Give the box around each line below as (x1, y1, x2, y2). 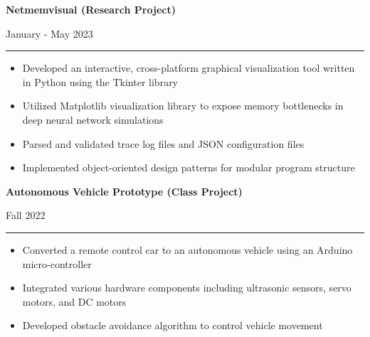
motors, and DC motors (22, 294, 127, 309)
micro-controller (22, 256, 92, 271)
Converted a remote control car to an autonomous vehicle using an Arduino (22, 242, 353, 257)
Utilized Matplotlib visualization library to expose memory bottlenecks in (22, 98, 344, 113)
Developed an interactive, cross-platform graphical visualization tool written (22, 60, 355, 75)
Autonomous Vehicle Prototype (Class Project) (6, 183, 243, 198)
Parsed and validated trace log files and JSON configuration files (22, 136, 305, 151)
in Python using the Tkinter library (22, 74, 179, 89)
